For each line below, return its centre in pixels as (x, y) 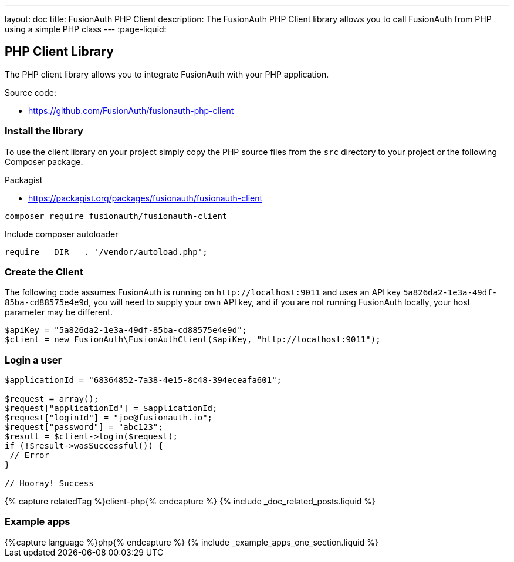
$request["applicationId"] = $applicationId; (111, 408)
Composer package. (44, 161)
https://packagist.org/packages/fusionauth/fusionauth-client (146, 198)
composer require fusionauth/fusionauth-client (116, 216)
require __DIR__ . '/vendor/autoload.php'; (106, 252)
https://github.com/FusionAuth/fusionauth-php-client (131, 110)
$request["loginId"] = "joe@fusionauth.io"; (109, 418)
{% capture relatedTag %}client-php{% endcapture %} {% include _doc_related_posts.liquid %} (190, 502)
